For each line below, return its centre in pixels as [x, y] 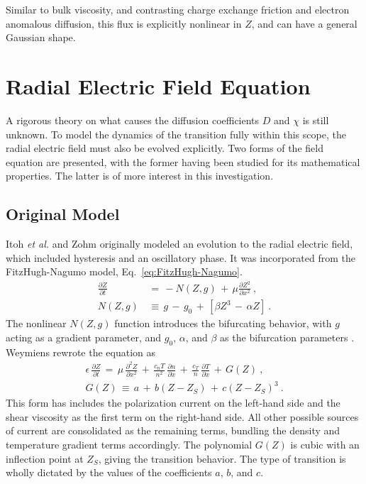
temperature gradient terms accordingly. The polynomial [129, 445]
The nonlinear [36, 323]
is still [316, 120]
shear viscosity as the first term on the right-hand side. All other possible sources [182, 416]
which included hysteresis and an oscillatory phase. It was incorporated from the [181, 257]
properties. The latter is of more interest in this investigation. [140, 176]
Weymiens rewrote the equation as [81, 352]
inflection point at [45, 458]
